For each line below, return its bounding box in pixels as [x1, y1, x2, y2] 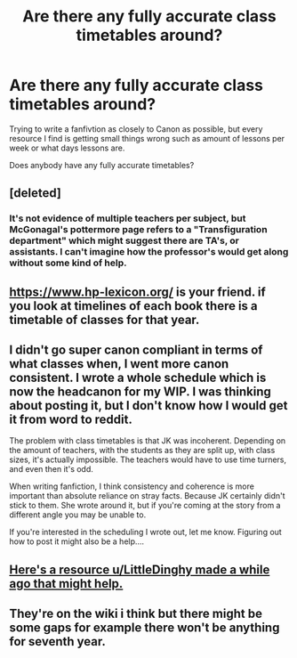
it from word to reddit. [9, 412, 133, 427]
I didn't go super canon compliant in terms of [9, 343, 263, 358]
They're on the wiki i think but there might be [9, 606, 262, 621]
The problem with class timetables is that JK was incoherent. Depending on [9, 435, 286, 446]
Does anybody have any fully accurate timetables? [9, 159, 195, 170]
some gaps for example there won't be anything [9, 621, 280, 636]
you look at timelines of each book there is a [9, 298, 258, 313]
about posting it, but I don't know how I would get [9, 398, 288, 413]
